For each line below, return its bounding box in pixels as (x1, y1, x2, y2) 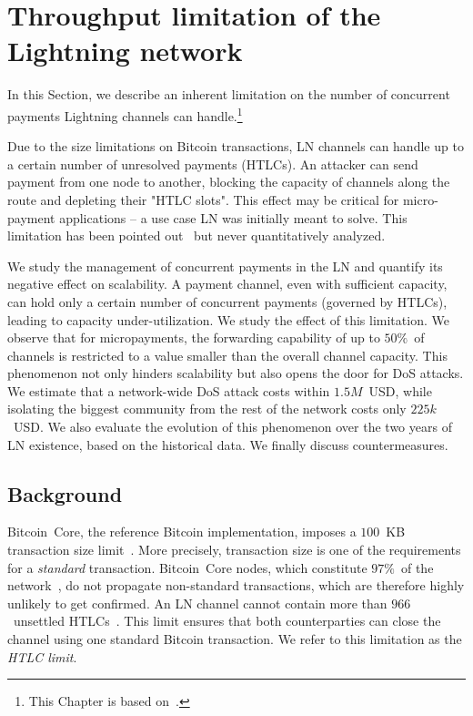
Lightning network (7, 32, 243, 69)
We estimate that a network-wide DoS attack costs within (7, 381, 330, 400)
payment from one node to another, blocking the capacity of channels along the (7, 172, 450, 191)
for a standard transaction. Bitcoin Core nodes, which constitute (7, 557, 367, 577)
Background (7, 479, 123, 507)
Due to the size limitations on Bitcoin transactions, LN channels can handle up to (7, 137, 464, 156)
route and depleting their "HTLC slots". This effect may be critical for (7, 189, 399, 209)
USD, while (368, 381, 432, 400)
